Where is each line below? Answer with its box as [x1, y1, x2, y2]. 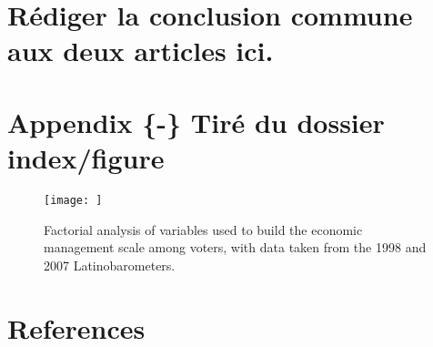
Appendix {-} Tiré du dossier [7, 103, 385, 140]
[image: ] [44, 193, 103, 207]
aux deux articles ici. [7, 32, 274, 69]
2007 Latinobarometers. [44, 255, 176, 274]
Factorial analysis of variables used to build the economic [44, 219, 363, 239]
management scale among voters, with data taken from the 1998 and [44, 238, 427, 257]
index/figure [7, 138, 165, 176]
